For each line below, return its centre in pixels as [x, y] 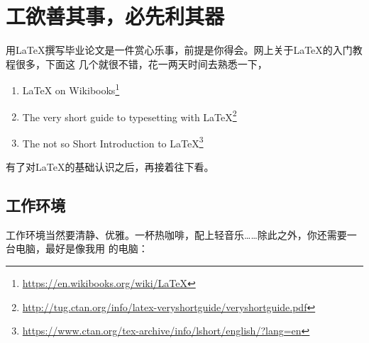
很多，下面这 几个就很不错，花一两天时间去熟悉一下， [141, 63]
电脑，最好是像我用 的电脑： [82, 248]
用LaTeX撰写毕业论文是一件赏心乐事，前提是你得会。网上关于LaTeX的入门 [179, 50]
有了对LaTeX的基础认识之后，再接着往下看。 [110, 167]
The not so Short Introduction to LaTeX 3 [113, 142]
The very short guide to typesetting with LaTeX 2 [130, 116]
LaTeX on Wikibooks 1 [71, 89]
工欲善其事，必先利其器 [115, 16]
